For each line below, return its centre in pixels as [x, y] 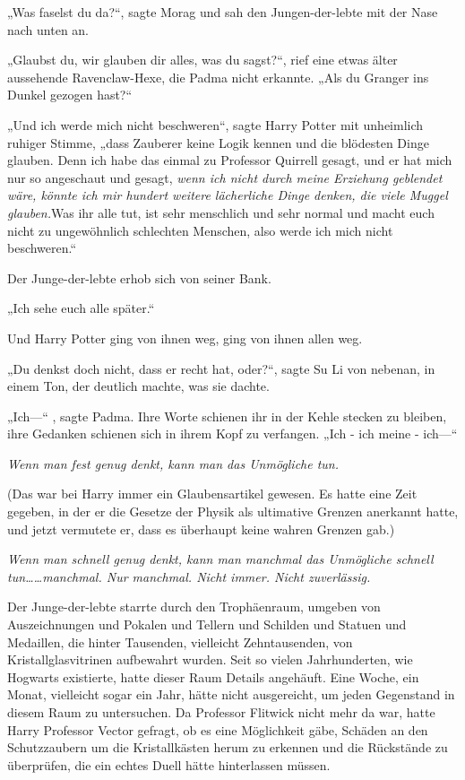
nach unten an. [48, 29]
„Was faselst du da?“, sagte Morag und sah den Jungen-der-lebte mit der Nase [223, 12]
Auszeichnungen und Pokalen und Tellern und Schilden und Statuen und [207, 624]
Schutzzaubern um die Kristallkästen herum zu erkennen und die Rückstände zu [228, 747]
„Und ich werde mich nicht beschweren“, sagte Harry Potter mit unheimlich [215, 124]
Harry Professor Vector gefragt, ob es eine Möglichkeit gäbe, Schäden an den [218, 729]
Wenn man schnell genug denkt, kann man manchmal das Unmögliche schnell [220, 559]
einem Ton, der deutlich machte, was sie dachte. [138, 386]
